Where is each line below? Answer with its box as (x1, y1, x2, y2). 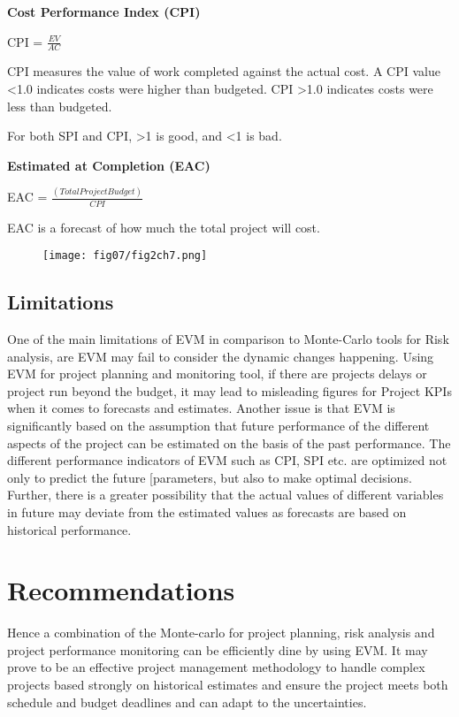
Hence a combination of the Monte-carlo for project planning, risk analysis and (7, 623, 435, 642)
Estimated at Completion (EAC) (7, 156, 210, 174)
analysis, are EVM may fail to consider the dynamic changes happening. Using (7, 347, 434, 365)
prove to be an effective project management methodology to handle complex (7, 658, 425, 676)
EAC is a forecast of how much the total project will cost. (7, 217, 320, 236)
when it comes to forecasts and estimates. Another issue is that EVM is (7, 399, 395, 417)
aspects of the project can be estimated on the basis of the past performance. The (7, 433, 451, 452)
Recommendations (7, 572, 235, 608)
